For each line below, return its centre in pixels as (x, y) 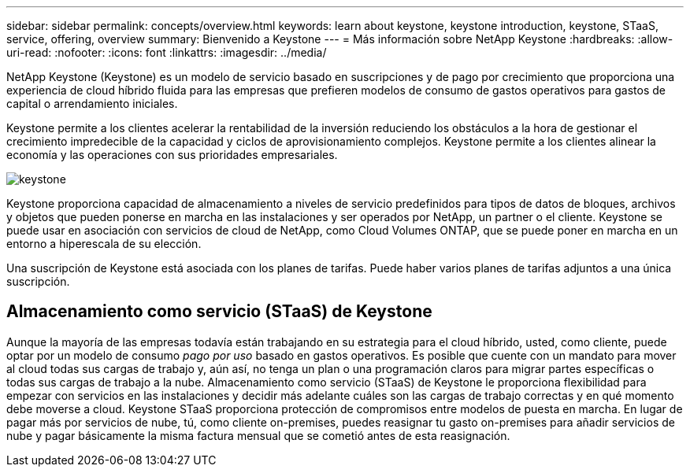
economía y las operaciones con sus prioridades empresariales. (172, 155)
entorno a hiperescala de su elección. (104, 244)
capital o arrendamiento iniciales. (92, 103)
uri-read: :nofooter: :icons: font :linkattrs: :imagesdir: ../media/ (167, 52)
